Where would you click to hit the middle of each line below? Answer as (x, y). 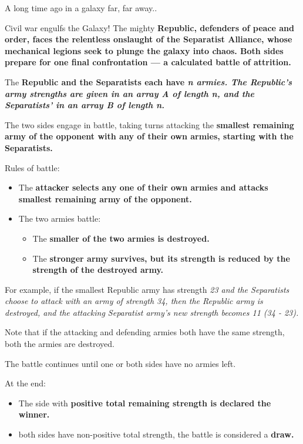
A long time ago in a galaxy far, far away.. (81, 8)
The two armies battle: (60, 218)
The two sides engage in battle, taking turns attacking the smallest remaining (149, 124)
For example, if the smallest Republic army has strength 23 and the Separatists (147, 289)
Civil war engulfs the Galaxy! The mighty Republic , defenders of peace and (149, 27)
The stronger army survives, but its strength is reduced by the (161, 258)
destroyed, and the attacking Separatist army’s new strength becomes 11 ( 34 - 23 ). (152, 312)
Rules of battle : (32, 167)
